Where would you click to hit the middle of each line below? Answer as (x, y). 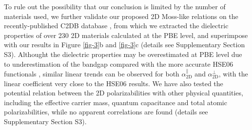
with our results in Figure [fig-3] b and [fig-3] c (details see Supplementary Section (125, 45)
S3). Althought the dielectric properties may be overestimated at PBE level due (123, 54)
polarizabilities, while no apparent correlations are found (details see (106, 112)
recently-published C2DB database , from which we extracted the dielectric (116, 26)
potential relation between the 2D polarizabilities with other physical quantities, (124, 93)
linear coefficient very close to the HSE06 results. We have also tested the (114, 83)
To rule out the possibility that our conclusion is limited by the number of (115, 6)
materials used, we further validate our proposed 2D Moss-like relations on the (121, 16)
